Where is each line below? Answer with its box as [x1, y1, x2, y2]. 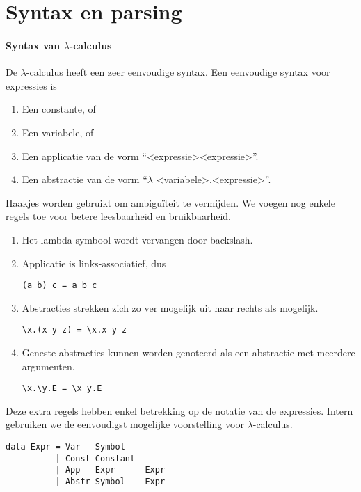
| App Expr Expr [55, 465, 166, 475]
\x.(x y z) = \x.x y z [22, 325, 127, 335]
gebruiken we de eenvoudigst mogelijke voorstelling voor [6, 417, 244, 431]
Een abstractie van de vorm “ [22, 172, 147, 187]
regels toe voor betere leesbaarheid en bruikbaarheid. [6, 209, 231, 223]
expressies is [6, 78, 57, 93]
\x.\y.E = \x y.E [22, 383, 102, 394]
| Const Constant [55, 453, 136, 463]
